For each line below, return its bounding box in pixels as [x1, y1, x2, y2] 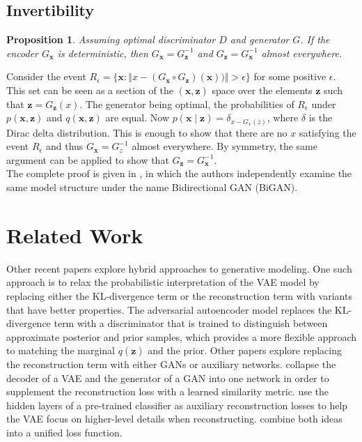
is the [308, 110, 333, 125]
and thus [46, 139, 84, 153]
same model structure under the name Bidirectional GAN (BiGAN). [6, 180, 298, 195]
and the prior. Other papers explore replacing [148, 343, 342, 358]
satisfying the [299, 125, 356, 139]
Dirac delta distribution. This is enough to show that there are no [6, 125, 288, 139]
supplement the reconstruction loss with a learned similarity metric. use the [6, 384, 329, 399]
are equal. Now [105, 110, 170, 125]
